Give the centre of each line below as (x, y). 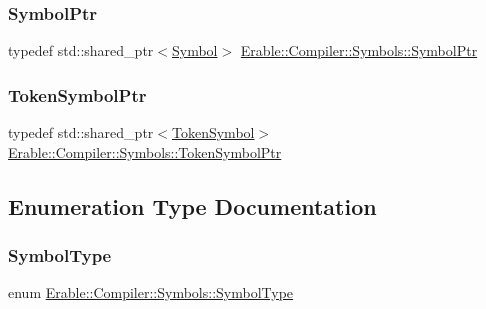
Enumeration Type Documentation (192, 205)
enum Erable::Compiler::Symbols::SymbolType (151, 292)
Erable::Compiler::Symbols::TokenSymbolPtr (145, 151)
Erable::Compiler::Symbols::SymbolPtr (359, 50)
